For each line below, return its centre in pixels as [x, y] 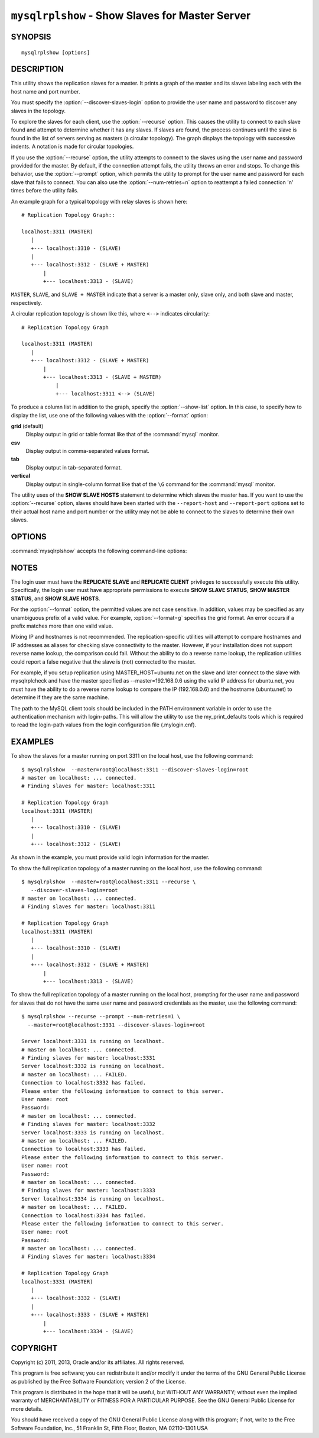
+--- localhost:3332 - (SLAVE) [76, 1298]
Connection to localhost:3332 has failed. [84, 1083]
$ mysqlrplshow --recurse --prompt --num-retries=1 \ [101, 1016]
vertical [21, 476]
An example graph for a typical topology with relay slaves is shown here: [99, 201]
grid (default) [27, 426]
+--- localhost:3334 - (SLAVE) [89, 1331]
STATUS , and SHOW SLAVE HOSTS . [56, 599]
